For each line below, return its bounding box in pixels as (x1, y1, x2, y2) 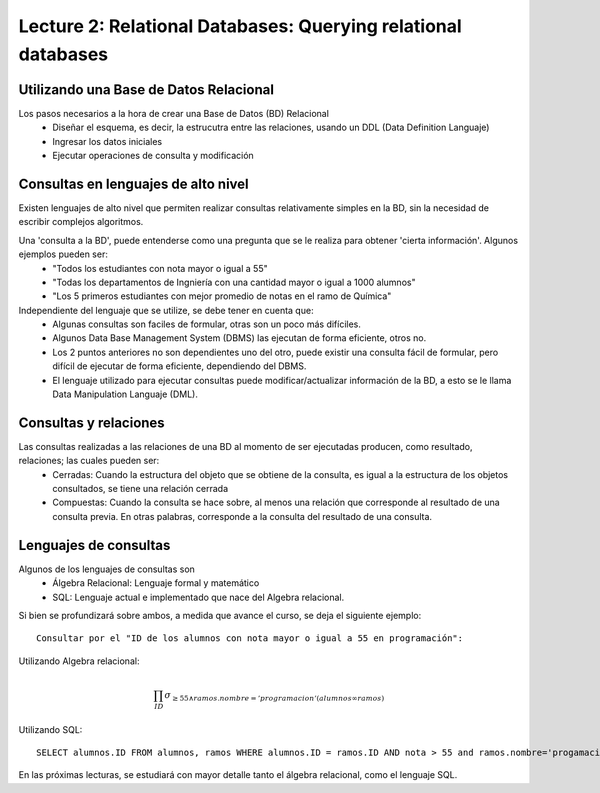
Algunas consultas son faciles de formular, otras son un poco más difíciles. (52, 318, 362, 330)
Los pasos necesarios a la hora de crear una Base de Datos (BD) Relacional (18, 107, 330, 119)
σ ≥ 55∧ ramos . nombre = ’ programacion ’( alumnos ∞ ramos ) (164, 689, 385, 703)
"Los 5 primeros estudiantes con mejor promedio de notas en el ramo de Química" (52, 290, 392, 302)
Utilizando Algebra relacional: (18, 655, 140, 667)
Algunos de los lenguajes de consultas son (18, 563, 195, 575)
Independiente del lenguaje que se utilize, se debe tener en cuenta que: (18, 304, 314, 316)
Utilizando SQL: (18, 723, 83, 735)
